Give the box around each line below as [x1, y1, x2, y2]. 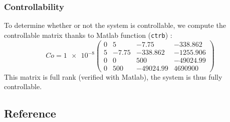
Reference [4, 106, 56, 121]
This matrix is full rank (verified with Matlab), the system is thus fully [4, 71, 222, 82]
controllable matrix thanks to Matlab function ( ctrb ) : [4, 29, 172, 40]
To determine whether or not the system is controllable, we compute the [4, 20, 226, 30]
